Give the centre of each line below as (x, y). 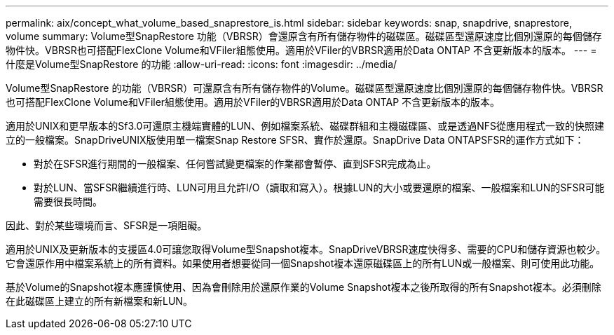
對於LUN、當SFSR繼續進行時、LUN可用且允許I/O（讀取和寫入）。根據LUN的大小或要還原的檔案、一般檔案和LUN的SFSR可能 (319, 187)
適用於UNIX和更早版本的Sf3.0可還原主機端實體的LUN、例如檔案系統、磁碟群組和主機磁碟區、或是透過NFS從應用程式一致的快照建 (305, 126)
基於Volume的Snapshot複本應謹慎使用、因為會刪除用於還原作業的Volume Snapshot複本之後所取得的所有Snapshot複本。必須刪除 (303, 287)
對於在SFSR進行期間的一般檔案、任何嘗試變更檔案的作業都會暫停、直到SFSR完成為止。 (235, 164)
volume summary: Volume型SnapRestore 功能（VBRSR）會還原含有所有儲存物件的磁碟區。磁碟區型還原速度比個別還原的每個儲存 (304, 36)
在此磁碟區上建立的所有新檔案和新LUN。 (99, 301)
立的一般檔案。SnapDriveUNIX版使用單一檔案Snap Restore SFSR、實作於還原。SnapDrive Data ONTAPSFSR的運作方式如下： (295, 140)
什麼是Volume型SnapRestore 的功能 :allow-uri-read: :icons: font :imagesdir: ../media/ (202, 64)
